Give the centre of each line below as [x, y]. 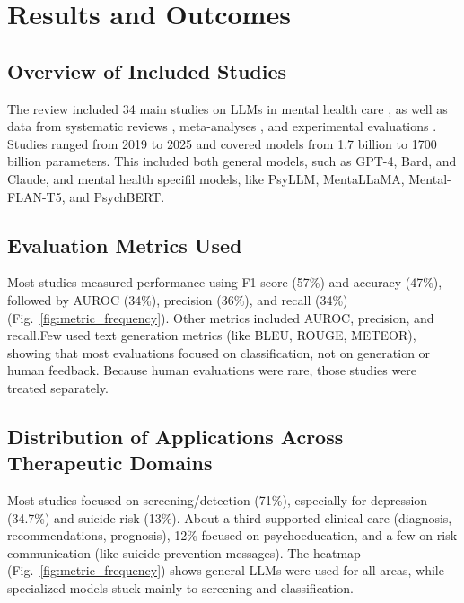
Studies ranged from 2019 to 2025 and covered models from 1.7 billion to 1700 [222, 143]
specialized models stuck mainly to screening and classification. [180, 588]
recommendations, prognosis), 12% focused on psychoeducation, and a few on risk [232, 535]
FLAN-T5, [36, 196]
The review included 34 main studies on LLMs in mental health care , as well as [228, 108]
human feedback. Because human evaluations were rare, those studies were [212, 370]
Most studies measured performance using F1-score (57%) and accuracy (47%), [225, 282]
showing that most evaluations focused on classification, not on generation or [219, 352]
